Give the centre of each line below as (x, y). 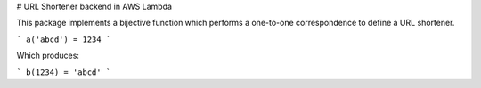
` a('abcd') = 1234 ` (64, 39)
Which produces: (48, 56)
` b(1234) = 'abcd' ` (64, 72)
